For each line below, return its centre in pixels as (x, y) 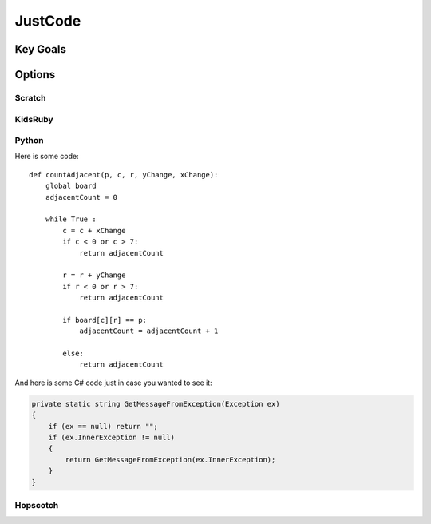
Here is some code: (47, 157)
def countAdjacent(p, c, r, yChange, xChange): (124, 175)
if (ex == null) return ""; (103, 426)
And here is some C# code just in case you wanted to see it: (113, 383)
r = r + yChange (94, 275)
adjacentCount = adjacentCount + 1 (149, 331)
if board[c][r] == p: (105, 320)
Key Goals (41, 49)
